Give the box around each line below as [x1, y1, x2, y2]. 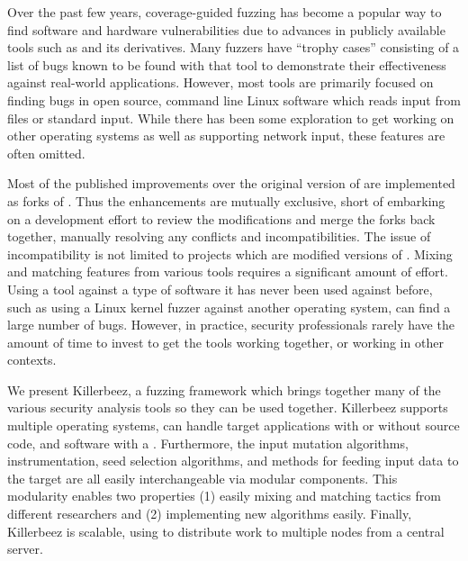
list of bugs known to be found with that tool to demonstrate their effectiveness [7, 55, 446, 74]
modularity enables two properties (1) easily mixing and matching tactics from [7, 486, 441, 505]
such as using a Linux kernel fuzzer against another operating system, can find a [7, 297, 451, 316]
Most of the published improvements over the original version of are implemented [7, 174, 455, 193]
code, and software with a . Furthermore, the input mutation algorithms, [7, 433, 409, 452]
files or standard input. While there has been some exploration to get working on [7, 108, 454, 127]
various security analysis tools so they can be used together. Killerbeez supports [7, 398, 448, 417]
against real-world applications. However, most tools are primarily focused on [7, 73, 434, 92]
